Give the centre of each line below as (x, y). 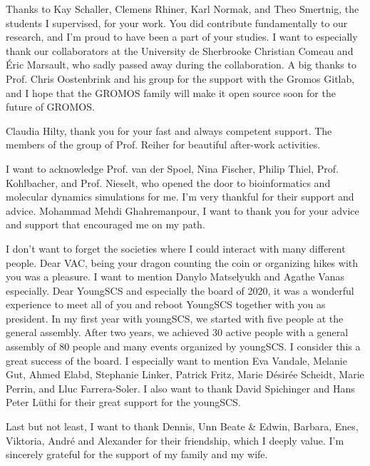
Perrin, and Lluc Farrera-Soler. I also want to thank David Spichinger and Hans (180, 388)
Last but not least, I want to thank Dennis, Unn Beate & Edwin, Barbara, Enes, (182, 426)
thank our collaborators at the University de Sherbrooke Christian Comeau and (180, 50)
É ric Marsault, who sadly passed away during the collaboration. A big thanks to (181, 65)
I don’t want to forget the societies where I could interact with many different (176, 248)
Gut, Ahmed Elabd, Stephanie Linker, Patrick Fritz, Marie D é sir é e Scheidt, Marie (185, 374)
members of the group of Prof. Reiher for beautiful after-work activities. (163, 145)
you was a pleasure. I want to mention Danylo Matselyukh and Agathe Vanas (175, 277)
